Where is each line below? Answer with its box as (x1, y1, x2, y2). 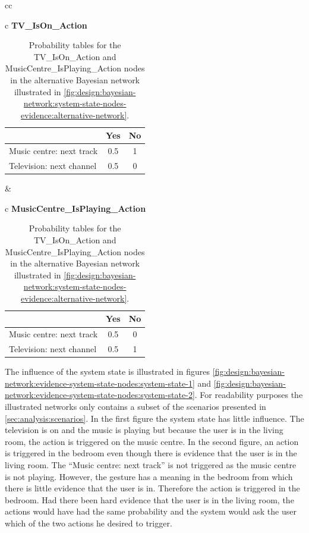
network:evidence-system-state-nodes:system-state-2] (5, 388, 195, 401)
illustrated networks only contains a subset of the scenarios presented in (5, 400, 266, 413)
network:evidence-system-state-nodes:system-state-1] (5, 377, 195, 389)
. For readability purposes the (194, 388, 303, 401)
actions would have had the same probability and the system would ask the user (5, 505, 297, 518)
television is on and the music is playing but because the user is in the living (5, 424, 283, 436)
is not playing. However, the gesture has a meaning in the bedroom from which (5, 470, 293, 482)
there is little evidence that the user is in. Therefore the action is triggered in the (5, 482, 300, 494)
